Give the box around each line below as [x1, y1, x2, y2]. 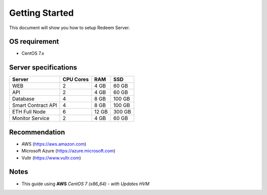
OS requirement [9, 38, 59, 46]
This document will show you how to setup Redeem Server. [9, 25, 130, 31]
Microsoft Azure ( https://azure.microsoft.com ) [21, 148, 116, 154]
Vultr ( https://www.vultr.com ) [21, 155, 81, 160]
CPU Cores [62, 76, 89, 83]
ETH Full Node [12, 109, 46, 116]
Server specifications [9, 63, 78, 72]
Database [12, 95, 35, 102]
